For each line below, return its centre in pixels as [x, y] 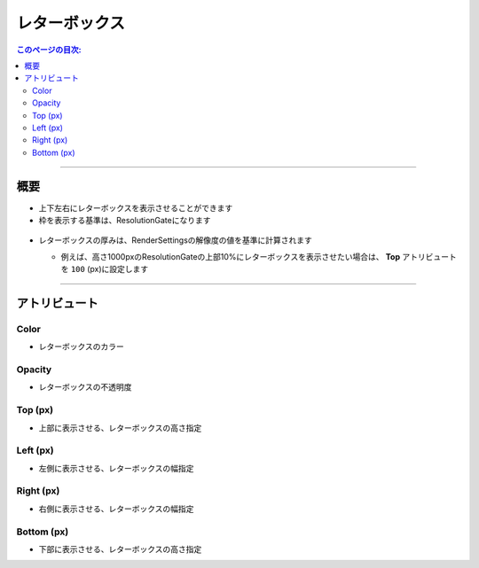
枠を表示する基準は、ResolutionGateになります [125, 220]
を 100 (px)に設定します [105, 269]
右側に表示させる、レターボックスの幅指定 [116, 509]
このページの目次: [49, 50]
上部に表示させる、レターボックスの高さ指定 [120, 428]
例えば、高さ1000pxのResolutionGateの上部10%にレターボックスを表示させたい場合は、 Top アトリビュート [259, 256]
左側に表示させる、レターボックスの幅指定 [116, 468]
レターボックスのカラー [81, 346]
